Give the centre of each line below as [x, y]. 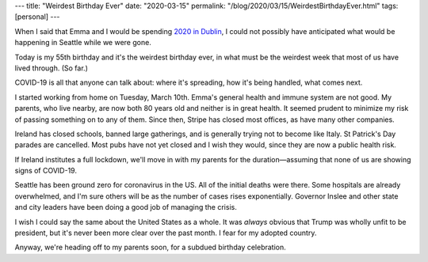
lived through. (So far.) [52, 68]
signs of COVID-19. [46, 171]
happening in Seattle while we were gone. [83, 43]
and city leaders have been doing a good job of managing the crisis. [126, 207]
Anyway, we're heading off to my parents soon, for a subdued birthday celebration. [151, 247]
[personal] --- [37, 17]
